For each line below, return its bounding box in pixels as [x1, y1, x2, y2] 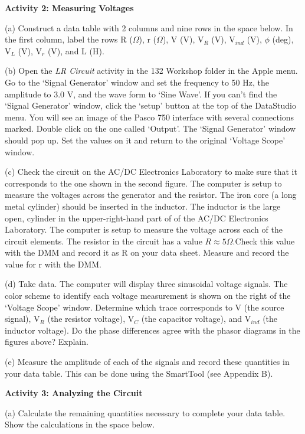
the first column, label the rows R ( [5, 33, 133, 45]
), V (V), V [162, 33, 204, 45]
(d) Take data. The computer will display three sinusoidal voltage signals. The [5, 278, 288, 290]
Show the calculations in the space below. [5, 418, 155, 430]
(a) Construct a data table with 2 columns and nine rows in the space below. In [5, 21, 293, 34]
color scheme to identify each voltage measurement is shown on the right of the [5, 289, 291, 302]
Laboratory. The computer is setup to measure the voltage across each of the [5, 223, 283, 236]
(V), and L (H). [47, 44, 104, 57]
